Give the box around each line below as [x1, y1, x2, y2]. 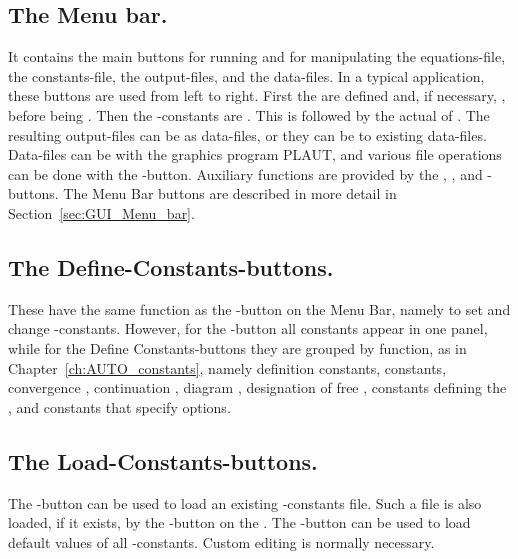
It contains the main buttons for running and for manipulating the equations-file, [8, 46, 506, 67]
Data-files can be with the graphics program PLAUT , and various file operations [8, 144, 502, 165]
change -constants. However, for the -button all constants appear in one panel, [8, 318, 488, 339]
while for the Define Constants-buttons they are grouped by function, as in [8, 337, 467, 358]
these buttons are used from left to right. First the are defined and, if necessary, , [8, 85, 506, 106]
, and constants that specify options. [8, 396, 231, 417]
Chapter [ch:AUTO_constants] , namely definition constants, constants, [8, 357, 447, 378]
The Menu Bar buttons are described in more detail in [63, 183, 397, 204]
